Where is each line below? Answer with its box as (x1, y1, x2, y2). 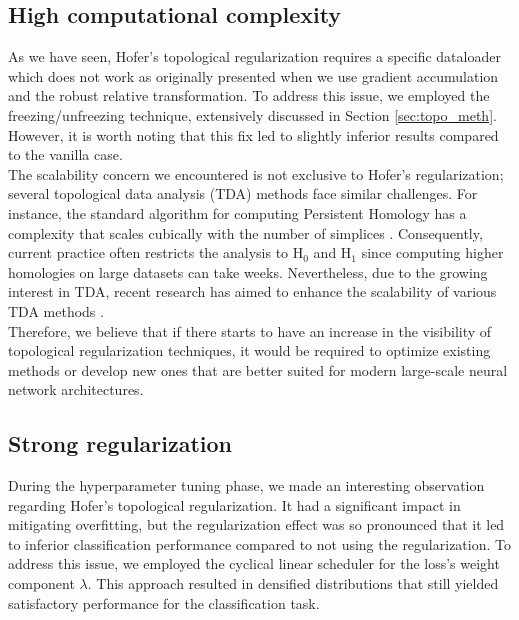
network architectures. (8, 379, 144, 400)
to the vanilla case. (8, 144, 123, 165)
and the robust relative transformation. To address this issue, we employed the (8, 85, 490, 106)
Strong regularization (8, 428, 233, 459)
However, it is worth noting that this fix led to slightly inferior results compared (8, 124, 499, 145)
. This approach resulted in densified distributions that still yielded (87, 573, 499, 594)
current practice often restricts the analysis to (8, 242, 289, 263)
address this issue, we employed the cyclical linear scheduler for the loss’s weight (8, 553, 500, 574)
